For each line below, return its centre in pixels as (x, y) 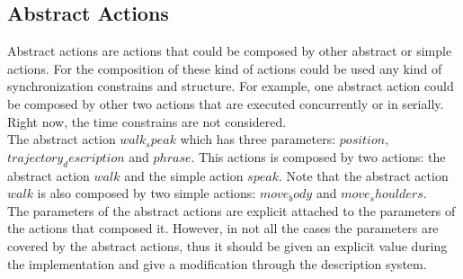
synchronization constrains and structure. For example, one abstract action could (231, 86)
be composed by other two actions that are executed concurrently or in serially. (226, 103)
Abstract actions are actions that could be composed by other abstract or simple (230, 51)
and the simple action (184, 175)
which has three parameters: (258, 139)
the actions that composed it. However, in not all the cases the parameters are (223, 228)
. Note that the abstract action (363, 175)
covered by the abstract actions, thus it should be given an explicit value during (227, 245)
